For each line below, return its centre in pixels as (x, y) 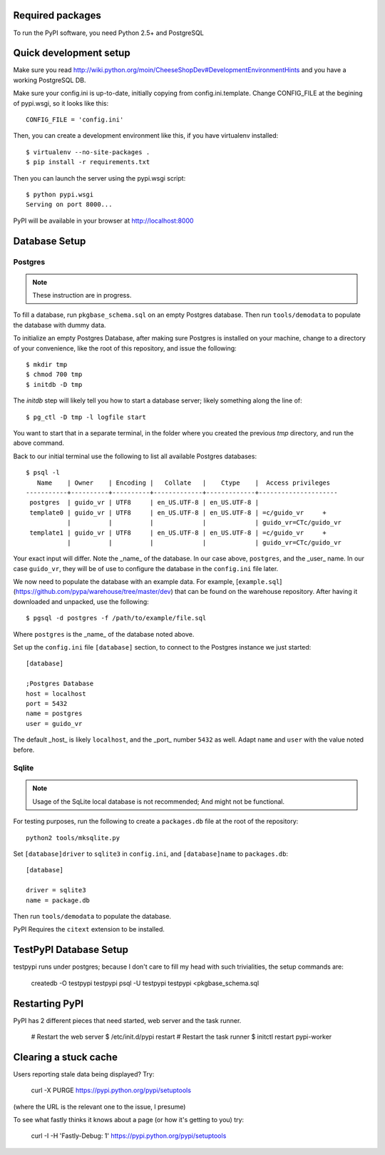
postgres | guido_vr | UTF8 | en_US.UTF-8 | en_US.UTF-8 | (144, 503)
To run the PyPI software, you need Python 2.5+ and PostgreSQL (109, 33)
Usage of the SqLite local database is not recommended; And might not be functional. (159, 801)
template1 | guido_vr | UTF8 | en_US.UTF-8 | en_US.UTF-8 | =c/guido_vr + (178, 533)
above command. (38, 443)
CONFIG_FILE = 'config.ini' (75, 119)
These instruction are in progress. (82, 296)
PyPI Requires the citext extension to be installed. (89, 929)
